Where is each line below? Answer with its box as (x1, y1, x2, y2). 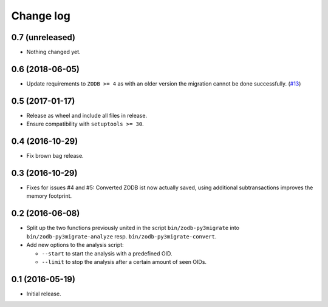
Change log (11, 9, 71, 22)
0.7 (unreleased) (11, 32, 76, 42)
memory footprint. (26, 192, 72, 200)
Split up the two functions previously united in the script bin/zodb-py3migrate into (26, 224, 240, 232)
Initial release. (26, 290, 61, 297)
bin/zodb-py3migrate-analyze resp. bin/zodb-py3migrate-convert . (26, 232, 217, 240)
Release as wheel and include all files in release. (26, 112, 148, 119)
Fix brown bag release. (26, 152, 84, 160)
